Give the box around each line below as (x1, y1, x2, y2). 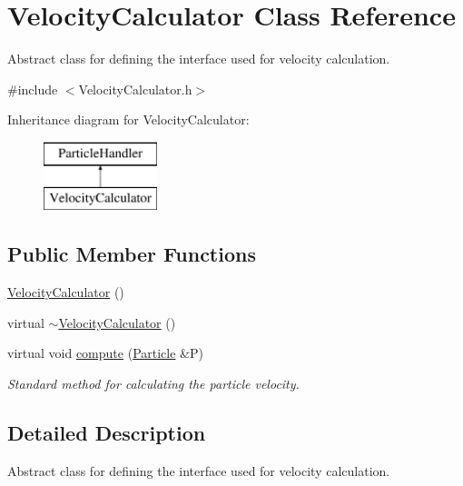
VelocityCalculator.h (78, 79, 192, 98)
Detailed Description (7, 419, 206, 447)
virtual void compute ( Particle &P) (7, 343, 203, 362)
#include (7, 79, 58, 98)
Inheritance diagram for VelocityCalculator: (7, 110, 250, 129)
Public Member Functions (7, 240, 256, 268)
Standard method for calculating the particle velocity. (7, 374, 300, 393)
